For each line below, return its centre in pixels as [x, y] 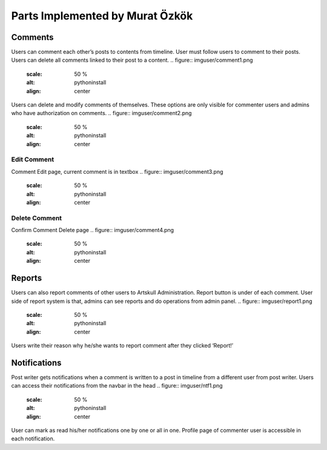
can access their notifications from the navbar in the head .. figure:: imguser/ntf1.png [117, 386]
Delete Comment [37, 218]
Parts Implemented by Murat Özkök [102, 16]
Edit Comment [33, 159]
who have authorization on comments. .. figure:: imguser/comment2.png [101, 113]
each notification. [33, 438]
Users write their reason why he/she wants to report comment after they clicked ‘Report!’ [122, 346]
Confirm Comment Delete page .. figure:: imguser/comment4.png [93, 230]
